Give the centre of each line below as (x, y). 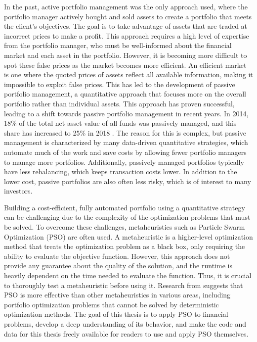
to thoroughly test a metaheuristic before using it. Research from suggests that (124, 285)
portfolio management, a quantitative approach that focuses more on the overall (125, 94)
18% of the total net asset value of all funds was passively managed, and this (120, 123)
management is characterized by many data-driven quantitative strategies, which (126, 142)
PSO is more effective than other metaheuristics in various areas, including (117, 295)
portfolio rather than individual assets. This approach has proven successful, (119, 103)
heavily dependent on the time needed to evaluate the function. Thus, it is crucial (128, 275)
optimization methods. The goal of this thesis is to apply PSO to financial (116, 314)
